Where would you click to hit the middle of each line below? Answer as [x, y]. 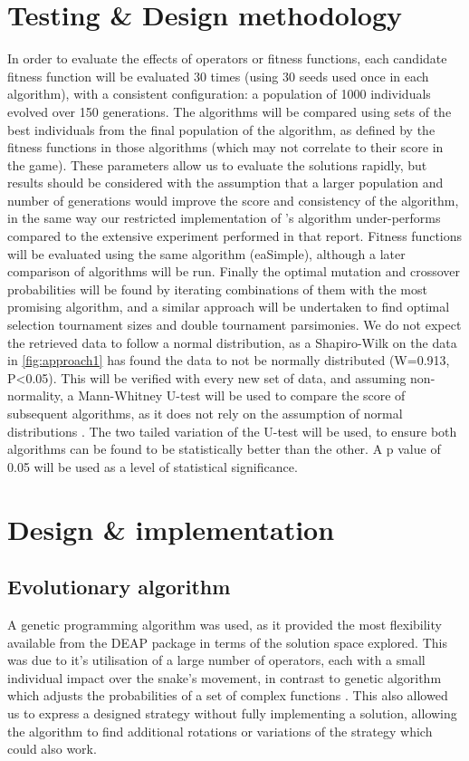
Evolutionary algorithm [119, 587]
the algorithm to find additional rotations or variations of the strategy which [220, 731]
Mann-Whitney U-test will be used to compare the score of [242, 395]
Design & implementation [171, 529]
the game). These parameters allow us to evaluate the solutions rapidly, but [217, 164]
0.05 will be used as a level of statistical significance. [153, 466]
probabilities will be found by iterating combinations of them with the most [217, 289]
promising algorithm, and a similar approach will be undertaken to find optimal [229, 307]
